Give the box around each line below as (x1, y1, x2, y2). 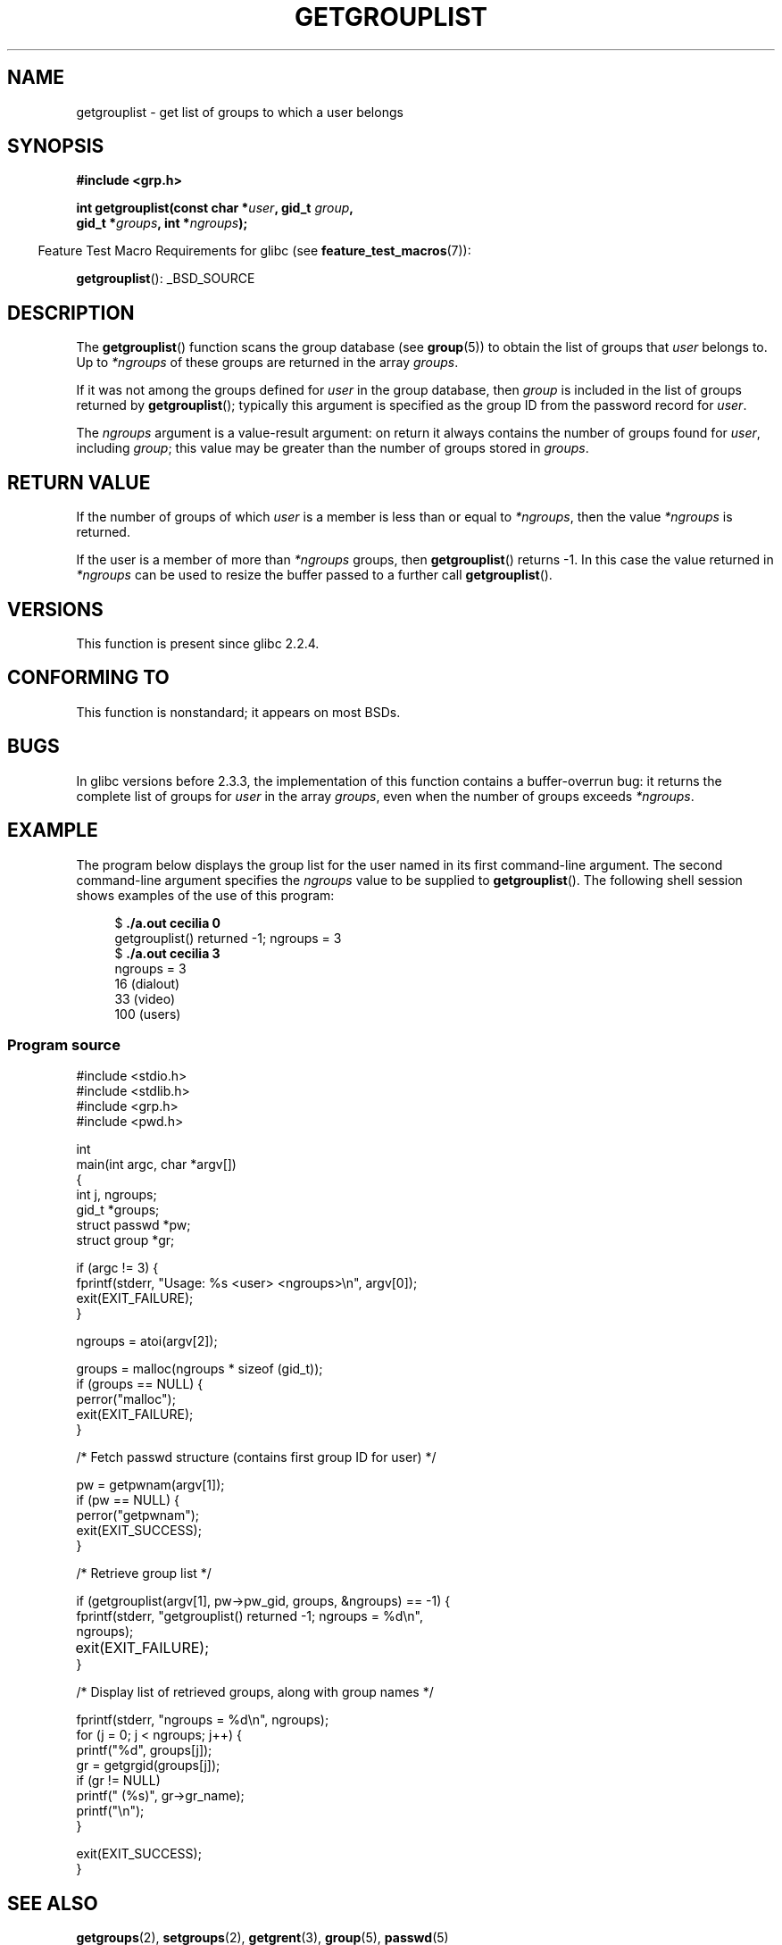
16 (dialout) (114, 975, 180, 991)
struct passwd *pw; (76, 1217, 191, 1233)
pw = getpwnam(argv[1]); (76, 1477, 225, 1493)
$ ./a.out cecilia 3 (114, 945, 220, 961)
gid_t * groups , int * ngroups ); (76, 215, 248, 231)
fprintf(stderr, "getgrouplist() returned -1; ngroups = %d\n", (76, 1608, 423, 1624)
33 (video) (114, 990, 176, 1006)
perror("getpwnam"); (76, 1507, 200, 1523)
